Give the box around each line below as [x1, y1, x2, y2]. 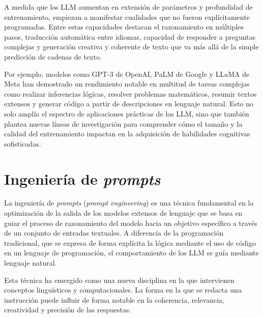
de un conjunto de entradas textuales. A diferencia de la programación [4, 227, 224, 238]
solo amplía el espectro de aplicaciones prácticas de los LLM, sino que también [4, 108, 249, 119]
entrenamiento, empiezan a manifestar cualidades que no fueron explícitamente [4, 11, 250, 22]
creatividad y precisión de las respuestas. [4, 304, 131, 315]
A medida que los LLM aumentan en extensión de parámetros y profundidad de [4, 2, 253, 12]
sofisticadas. [4, 138, 41, 149]
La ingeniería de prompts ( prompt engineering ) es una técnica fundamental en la [4, 197, 254, 208]
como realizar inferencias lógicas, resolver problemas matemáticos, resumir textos [4, 88, 257, 99]
